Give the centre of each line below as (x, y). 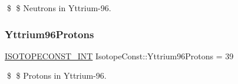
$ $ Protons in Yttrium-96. (57, 75)
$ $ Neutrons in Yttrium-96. (59, 8)
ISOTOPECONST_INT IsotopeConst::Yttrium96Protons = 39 (119, 56)
